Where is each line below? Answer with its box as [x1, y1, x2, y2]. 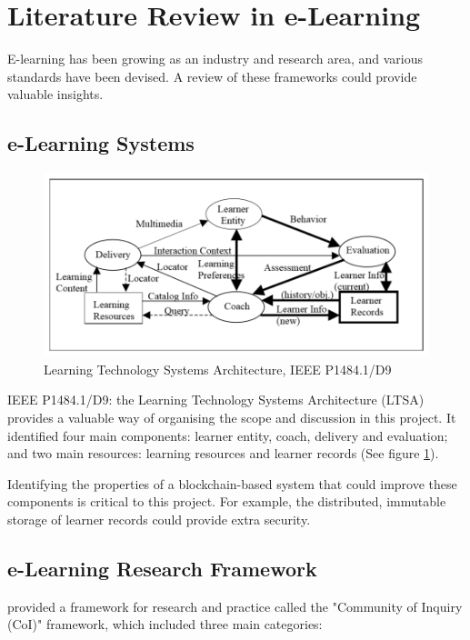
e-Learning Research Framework [7, 554, 317, 582]
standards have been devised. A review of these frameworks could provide [7, 66, 417, 85]
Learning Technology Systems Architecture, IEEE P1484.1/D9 [44, 359, 392, 378]
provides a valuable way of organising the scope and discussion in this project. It [7, 407, 456, 426]
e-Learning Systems [7, 129, 195, 157]
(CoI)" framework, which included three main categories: [7, 615, 323, 634]
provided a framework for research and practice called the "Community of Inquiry [7, 596, 463, 615]
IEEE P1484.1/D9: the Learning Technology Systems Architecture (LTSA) [7, 390, 425, 409]
